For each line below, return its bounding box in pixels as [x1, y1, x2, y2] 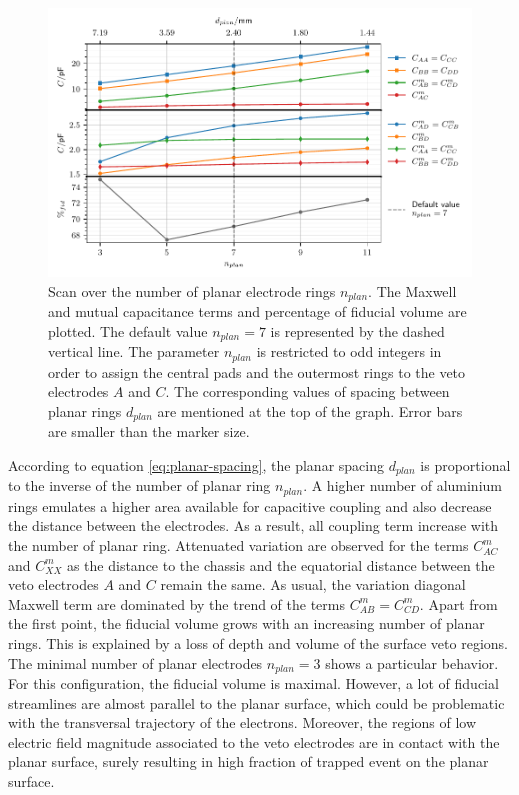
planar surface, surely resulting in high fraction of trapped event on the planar [8, 751, 489, 772]
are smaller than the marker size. [48, 421, 250, 442]
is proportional [420, 454, 511, 475]
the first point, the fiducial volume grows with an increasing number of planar [8, 613, 485, 634]
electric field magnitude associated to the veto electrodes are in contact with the [8, 731, 500, 752]
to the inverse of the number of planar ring [8, 475, 271, 496]
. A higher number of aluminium [303, 475, 502, 496]
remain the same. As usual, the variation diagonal [160, 574, 466, 595]
